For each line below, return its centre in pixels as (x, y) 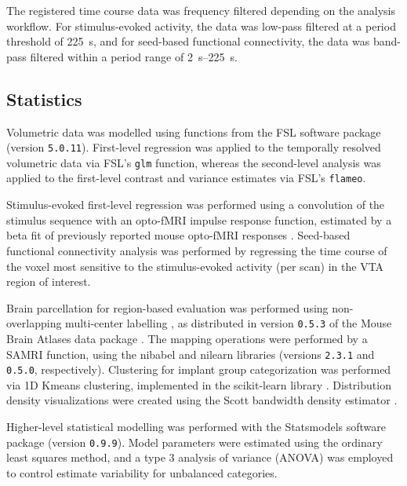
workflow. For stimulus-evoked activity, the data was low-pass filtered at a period (201, 26)
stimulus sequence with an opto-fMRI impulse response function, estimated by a (199, 219)
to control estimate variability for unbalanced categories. (142, 472)
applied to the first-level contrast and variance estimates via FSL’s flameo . (186, 178)
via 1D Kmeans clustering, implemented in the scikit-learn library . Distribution (199, 384)
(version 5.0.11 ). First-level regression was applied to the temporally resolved (194, 147)
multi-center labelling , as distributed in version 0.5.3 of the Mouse (229, 323)
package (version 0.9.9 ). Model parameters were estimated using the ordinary (194, 442)
